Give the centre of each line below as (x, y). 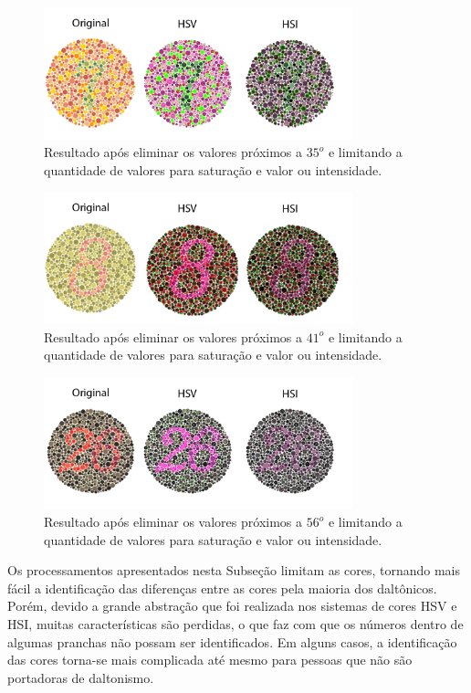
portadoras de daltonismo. (81, 677)
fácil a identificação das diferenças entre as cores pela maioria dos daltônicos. (222, 588)
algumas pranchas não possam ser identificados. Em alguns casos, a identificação (232, 641)
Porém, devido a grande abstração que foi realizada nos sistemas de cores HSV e (232, 606)
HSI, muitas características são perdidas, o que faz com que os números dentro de (235, 624)
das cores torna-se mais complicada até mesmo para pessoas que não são (210, 660)
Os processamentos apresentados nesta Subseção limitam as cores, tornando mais (234, 570)
